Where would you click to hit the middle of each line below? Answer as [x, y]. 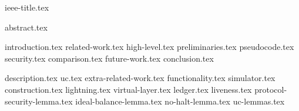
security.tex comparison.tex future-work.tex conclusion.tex [109, 58]
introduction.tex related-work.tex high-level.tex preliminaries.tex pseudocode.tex [149, 47]
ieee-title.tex [27, 7]
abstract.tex [26, 27]
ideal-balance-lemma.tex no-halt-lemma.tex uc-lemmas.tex [180, 101]
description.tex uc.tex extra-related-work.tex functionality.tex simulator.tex [140, 78]
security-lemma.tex [39, 101]
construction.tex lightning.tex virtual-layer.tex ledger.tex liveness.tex [128, 89]
